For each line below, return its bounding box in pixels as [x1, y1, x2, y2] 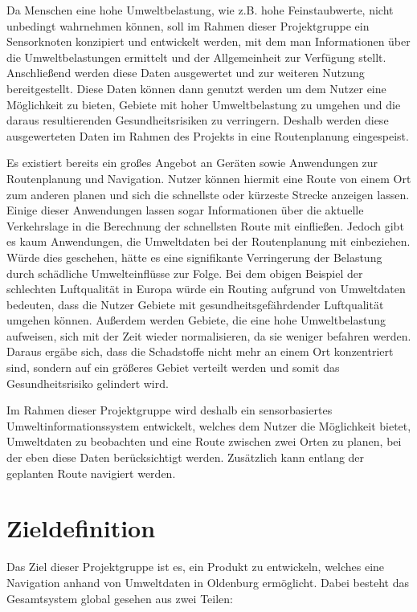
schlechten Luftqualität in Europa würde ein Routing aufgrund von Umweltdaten [6, 280, 406, 297]
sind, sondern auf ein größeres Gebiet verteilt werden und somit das [6, 359, 340, 376]
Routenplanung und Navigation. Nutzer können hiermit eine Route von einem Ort [6, 169, 411, 186]
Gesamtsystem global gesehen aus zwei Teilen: [6, 590, 233, 606]
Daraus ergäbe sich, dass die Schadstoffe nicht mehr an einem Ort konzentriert [6, 343, 394, 360]
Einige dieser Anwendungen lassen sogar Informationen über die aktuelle [6, 202, 364, 218]
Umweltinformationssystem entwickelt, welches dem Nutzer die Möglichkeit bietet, [6, 417, 411, 434]
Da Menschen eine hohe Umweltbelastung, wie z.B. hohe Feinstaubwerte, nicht [6, 2, 394, 18]
